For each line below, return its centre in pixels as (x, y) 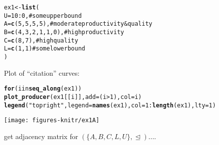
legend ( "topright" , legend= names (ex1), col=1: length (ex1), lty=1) (110, 105)
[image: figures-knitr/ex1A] (52, 121)
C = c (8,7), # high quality (41, 40)
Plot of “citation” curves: (42, 72)
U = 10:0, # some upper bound (43, 16)
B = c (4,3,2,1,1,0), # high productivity (64, 32)
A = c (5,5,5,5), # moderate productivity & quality (78, 24)
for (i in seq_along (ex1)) (43, 89)
